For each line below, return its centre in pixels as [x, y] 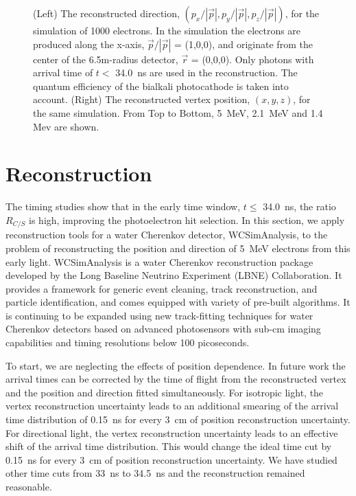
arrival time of [63, 72]
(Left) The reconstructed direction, [106, 13]
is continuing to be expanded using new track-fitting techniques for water [159, 315]
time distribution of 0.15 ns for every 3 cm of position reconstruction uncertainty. [178, 419]
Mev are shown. [66, 126]
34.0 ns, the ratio [299, 206]
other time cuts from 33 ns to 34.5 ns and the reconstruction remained [155, 473]
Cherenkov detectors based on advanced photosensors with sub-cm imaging [163, 329]
